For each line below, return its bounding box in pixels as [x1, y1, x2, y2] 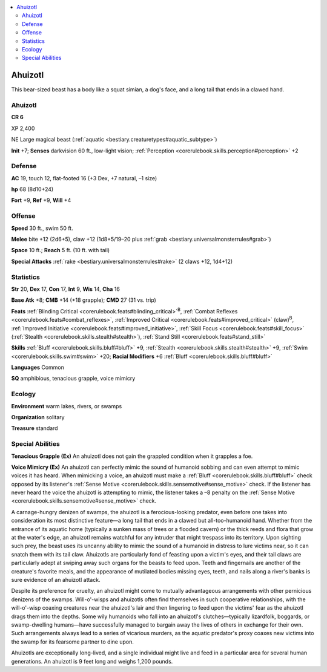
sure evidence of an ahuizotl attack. [11, 576, 101, 583]
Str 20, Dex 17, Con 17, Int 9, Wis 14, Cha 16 [11, 285, 121, 293]
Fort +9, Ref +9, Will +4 [11, 197, 71, 204]
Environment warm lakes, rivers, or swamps [11, 402, 122, 409]
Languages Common [11, 364, 65, 371]
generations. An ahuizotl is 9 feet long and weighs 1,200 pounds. [11, 657, 173, 665]
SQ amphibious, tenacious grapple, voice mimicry [11, 375, 136, 382]
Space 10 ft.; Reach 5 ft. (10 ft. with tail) [11, 247, 110, 254]
